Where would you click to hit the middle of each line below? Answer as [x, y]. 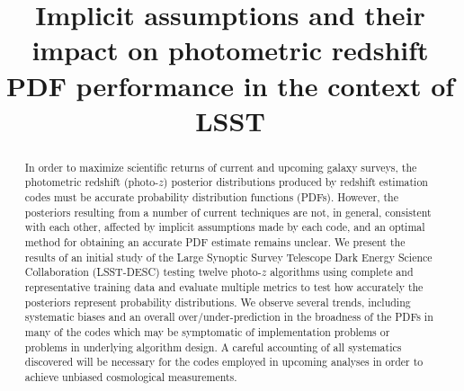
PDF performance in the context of [230, 85]
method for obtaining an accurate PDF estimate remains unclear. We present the [215, 242]
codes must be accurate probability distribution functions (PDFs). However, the [211, 197]
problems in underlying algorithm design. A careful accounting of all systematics [213, 347]
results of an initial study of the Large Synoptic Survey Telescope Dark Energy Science [228, 257]
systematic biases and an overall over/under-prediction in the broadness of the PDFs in [229, 317]
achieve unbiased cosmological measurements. [131, 376]
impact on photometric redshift [230, 50]
